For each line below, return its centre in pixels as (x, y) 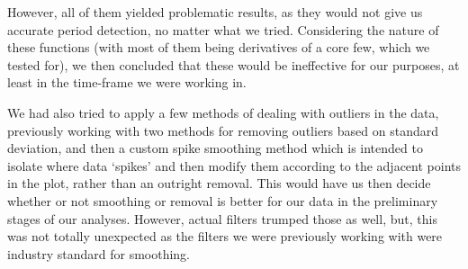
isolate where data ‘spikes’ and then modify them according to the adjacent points (234, 165)
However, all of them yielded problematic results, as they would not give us (215, 12)
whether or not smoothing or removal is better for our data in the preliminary (223, 200)
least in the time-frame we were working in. (127, 82)
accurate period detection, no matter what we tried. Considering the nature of (223, 29)
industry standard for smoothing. (99, 253)
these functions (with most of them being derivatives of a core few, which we (219, 47)
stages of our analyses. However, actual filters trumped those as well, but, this (222, 218)
